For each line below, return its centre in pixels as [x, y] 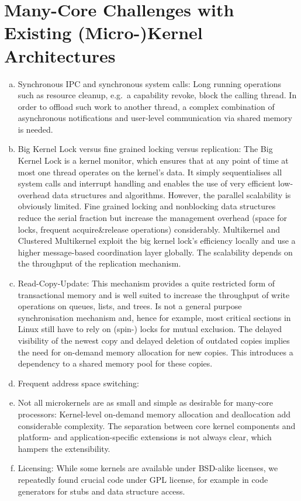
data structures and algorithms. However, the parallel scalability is [172, 194]
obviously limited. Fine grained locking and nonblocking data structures [147, 206]
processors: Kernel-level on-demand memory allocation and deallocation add [154, 414]
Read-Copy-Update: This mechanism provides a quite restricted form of [146, 283]
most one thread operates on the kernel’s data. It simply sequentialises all [150, 172]
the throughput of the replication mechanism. [99, 263]
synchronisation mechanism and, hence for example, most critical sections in [154, 317]
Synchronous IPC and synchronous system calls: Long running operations [150, 83]
